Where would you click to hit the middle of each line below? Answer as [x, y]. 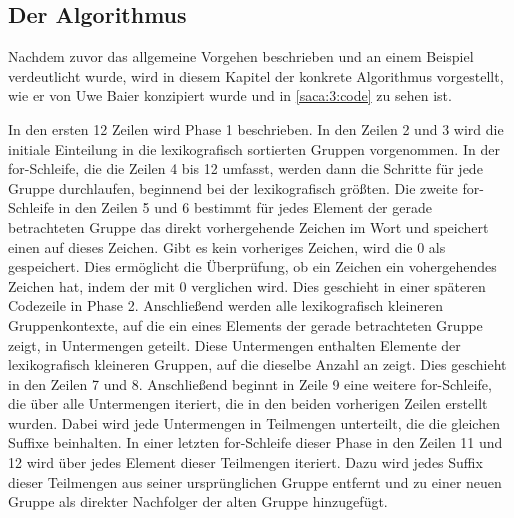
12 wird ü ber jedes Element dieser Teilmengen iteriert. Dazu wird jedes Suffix [245, 462]
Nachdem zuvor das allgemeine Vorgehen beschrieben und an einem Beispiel [241, 56]
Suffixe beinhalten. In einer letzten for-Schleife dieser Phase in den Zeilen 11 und [255, 442]
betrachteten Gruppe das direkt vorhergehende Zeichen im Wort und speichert [248, 226]
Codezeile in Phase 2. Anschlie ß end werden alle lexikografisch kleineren [225, 305]
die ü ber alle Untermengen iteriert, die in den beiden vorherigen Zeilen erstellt [248, 403]
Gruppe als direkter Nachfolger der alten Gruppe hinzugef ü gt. [198, 501]
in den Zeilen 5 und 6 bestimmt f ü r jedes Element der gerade [245, 207]
